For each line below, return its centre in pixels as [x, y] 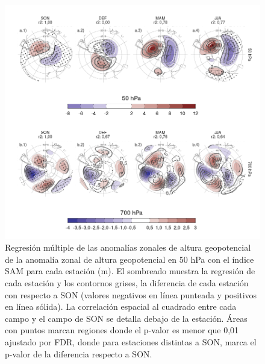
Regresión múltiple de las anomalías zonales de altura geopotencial [128, 247]
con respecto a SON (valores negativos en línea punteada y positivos [131, 294]
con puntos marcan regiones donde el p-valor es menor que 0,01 [122, 330]
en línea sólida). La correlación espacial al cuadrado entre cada [121, 306]
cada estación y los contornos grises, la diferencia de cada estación [127, 283]
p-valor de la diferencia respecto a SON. [79, 353]
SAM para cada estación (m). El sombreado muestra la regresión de [130, 271]
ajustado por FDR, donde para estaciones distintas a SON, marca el [131, 342]
